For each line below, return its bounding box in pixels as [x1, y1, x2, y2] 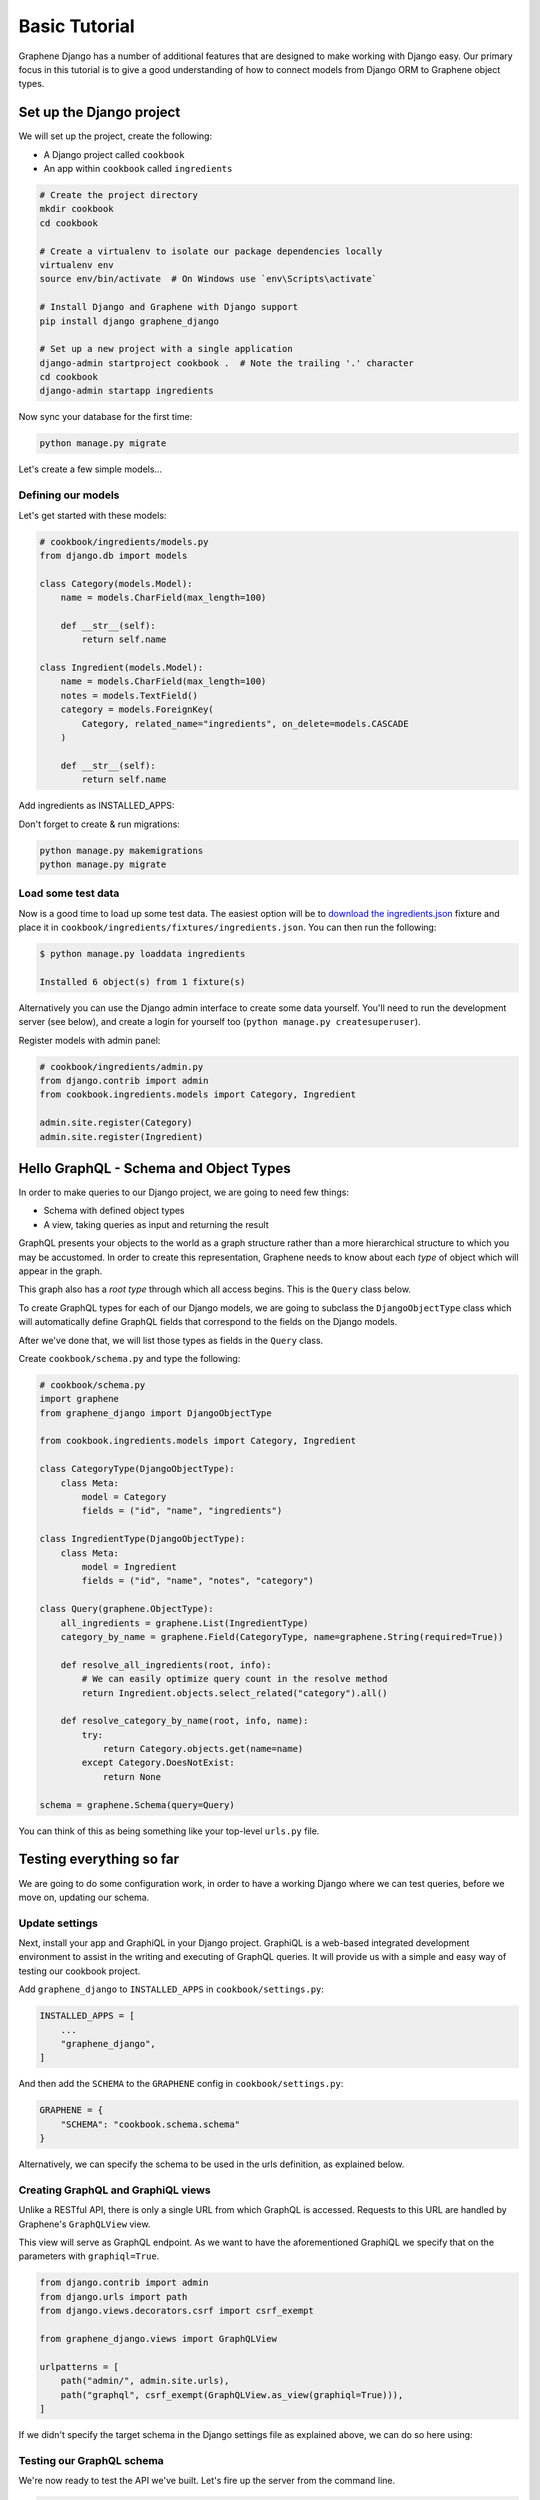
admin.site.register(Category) [39, 1117, 194, 1129]
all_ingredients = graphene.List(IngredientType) [60, 1617, 309, 1629]
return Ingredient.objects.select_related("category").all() [81, 1687, 388, 1699]
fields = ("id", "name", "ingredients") [81, 1505, 283, 1517]
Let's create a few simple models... [18, 463, 163, 475]
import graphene [39, 1393, 120, 1405]
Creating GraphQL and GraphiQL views [18, 2183, 211, 2197]
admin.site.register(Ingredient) [39, 1131, 204, 1142]
